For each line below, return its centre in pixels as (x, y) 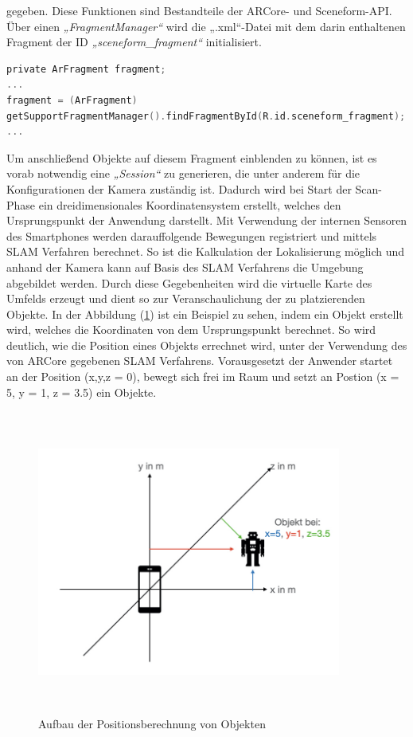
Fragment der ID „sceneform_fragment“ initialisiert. (134, 42)
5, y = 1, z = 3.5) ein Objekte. (82, 392)
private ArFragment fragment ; (86, 69)
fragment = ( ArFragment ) (72, 100)
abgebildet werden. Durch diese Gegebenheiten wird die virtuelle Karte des (189, 282)
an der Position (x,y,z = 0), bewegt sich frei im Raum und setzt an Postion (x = (203, 376)
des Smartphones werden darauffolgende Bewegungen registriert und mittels (192, 235)
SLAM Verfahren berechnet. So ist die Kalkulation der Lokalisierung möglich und (206, 251)
